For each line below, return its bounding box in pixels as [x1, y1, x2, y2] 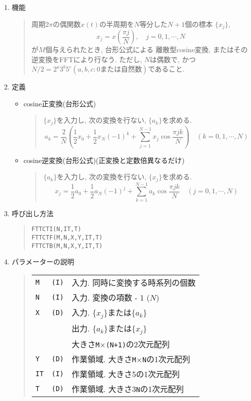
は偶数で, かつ [150, 54, 196, 64]
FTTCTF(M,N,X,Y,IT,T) [31, 234, 103, 241]
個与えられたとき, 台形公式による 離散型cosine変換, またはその [45, 44, 248, 55]
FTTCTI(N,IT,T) [31, 226, 81, 233]
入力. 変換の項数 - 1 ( [71, 291, 150, 303]
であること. [148, 64, 185, 74]
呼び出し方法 [11, 208, 54, 218]
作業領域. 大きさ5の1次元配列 [71, 368, 180, 380]
